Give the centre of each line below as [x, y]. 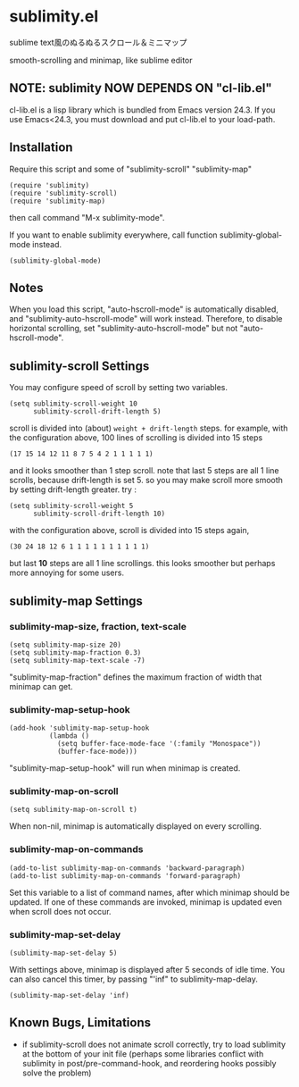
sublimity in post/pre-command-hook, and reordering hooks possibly [149, 1063]
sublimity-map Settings [76, 601]
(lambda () [69, 736]
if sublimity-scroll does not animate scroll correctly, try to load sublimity [154, 1044]
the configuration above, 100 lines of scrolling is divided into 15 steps [136, 438]
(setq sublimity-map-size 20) [66, 645]
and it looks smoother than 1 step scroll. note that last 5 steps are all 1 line [144, 471]
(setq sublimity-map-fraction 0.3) [75, 652]
